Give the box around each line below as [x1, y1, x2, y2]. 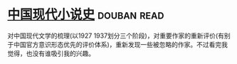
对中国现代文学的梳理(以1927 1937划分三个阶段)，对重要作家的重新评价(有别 [7, 31, 231, 40]
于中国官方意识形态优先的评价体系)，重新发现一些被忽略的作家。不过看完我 [7, 40, 228, 48]
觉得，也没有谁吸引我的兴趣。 [7, 49, 95, 58]
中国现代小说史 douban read [7, 6, 164, 23]
